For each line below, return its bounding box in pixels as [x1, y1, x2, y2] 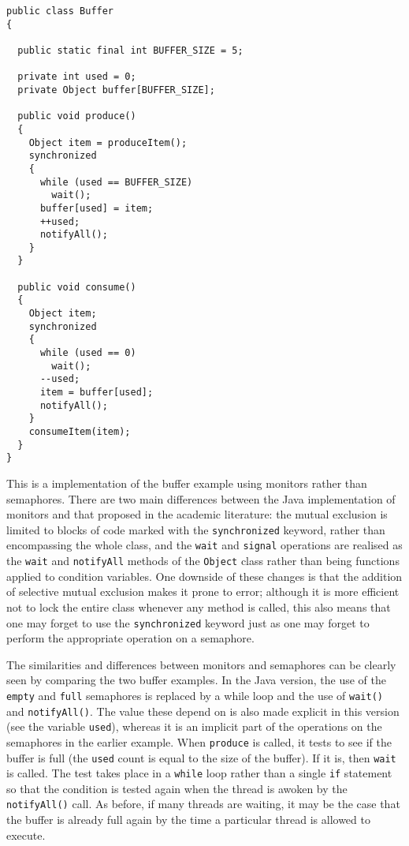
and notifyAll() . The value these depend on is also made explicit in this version [6, 702, 400, 719]
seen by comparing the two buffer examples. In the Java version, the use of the [6, 672, 387, 688]
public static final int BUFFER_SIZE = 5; [17, 44, 244, 56]
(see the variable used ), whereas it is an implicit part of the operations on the [6, 718, 382, 735]
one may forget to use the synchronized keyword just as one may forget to [6, 614, 370, 631]
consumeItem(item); [28, 426, 131, 437]
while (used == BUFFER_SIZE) [39, 176, 193, 188]
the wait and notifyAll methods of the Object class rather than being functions [6, 552, 400, 569]
